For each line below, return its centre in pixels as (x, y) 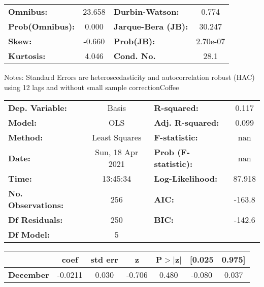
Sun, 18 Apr (117, 152)
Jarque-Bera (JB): (151, 26)
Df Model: (29, 235)
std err (104, 260)
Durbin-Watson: (146, 11)
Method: (26, 137)
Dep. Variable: (38, 108)
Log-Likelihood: (186, 179)
